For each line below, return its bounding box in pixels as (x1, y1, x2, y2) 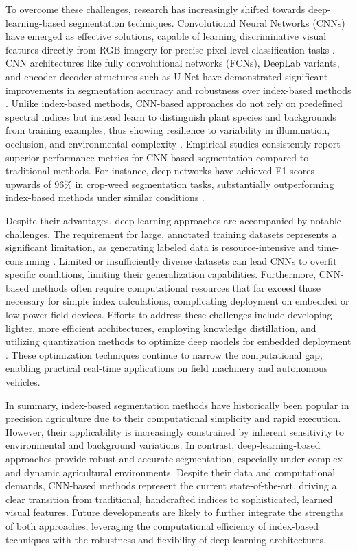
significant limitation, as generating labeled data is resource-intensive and (5, 240, 314, 255)
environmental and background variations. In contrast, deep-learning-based (5, 438, 321, 452)
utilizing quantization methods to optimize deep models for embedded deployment (5, 334, 352, 349)
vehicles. (5, 375, 41, 389)
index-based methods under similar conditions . (5, 190, 205, 204)
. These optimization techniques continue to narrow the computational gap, (5, 347, 323, 362)
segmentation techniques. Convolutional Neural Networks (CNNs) (69, 15, 345, 30)
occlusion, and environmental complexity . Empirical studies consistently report (5, 136, 341, 150)
